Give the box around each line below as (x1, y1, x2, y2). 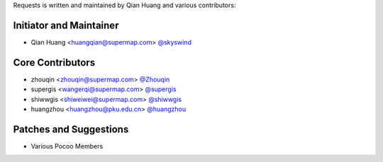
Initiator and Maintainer (13, 19, 119, 31)
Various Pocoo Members (30, 141, 104, 150)
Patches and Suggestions (13, 123, 129, 135)
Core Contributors (13, 57, 96, 69)
